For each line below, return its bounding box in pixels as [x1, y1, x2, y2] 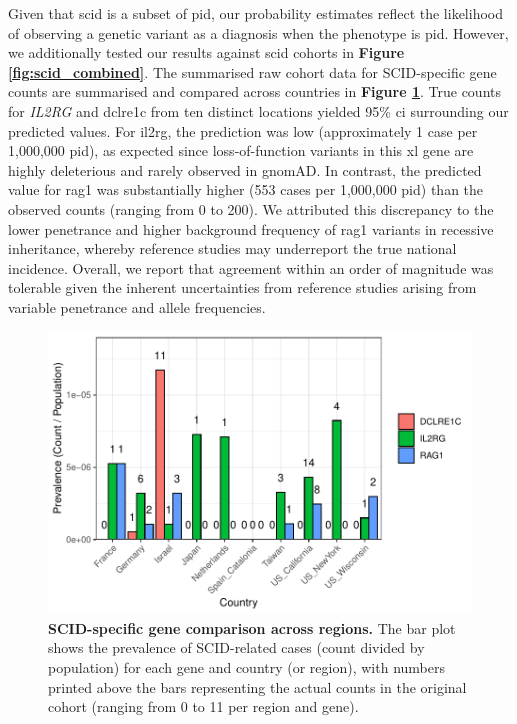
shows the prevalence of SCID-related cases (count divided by [48, 637, 425, 658]
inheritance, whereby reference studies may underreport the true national [8, 238, 457, 259]
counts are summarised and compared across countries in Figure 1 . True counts [8, 81, 502, 102]
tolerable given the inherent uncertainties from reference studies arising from [8, 277, 477, 298]
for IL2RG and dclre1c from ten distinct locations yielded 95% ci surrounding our [8, 100, 509, 121]
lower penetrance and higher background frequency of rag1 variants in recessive [8, 218, 494, 239]
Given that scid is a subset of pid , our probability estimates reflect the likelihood [8, 3, 504, 23]
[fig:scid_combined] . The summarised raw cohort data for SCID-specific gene [8, 61, 497, 82]
